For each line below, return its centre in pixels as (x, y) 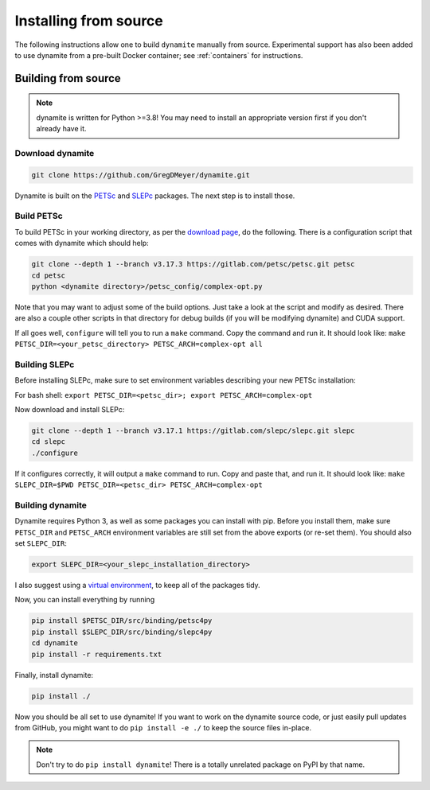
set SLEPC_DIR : (41, 543)
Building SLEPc (45, 364)
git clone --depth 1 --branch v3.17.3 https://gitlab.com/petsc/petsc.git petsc (193, 264)
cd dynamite (55, 643)
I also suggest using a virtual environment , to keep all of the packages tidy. (137, 586)
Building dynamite (51, 505)
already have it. (61, 129)
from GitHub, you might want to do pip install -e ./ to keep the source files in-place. (163, 727)
